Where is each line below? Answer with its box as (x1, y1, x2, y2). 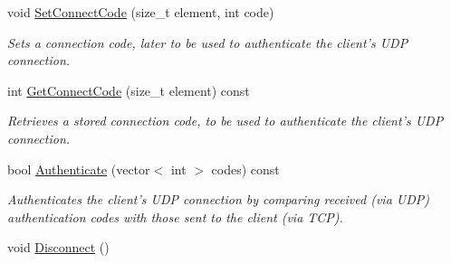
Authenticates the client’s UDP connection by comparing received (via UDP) (7, 190, 430, 209)
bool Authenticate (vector (7, 159, 150, 178)
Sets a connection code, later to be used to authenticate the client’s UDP (7, 33, 408, 52)
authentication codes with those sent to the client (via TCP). (7, 207, 343, 226)
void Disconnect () (7, 238, 110, 257)
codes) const (211, 159, 280, 178)
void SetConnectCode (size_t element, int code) (7, 3, 274, 21)
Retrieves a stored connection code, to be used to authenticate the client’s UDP (7, 111, 444, 130)
